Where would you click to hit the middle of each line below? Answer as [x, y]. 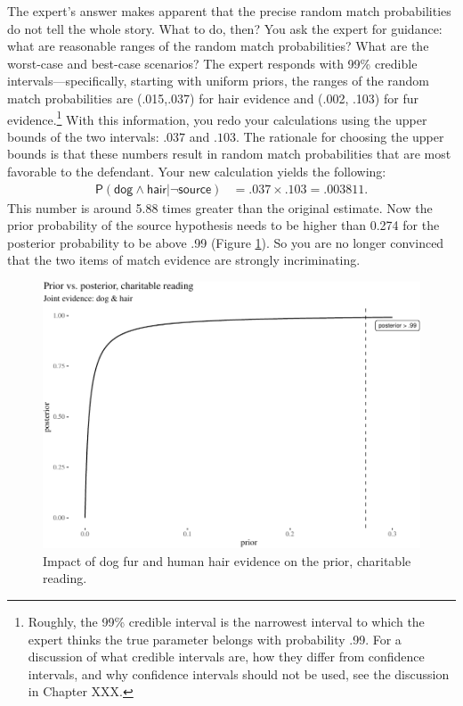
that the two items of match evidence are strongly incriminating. [184, 260]
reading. [65, 578]
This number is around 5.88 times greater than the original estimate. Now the [220, 207]
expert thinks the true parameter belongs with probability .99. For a [215, 639]
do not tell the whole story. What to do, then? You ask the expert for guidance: [225, 28]
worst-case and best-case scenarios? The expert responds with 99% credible [212, 63]
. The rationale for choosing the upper [340, 136]
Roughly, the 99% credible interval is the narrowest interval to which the [226, 621]
